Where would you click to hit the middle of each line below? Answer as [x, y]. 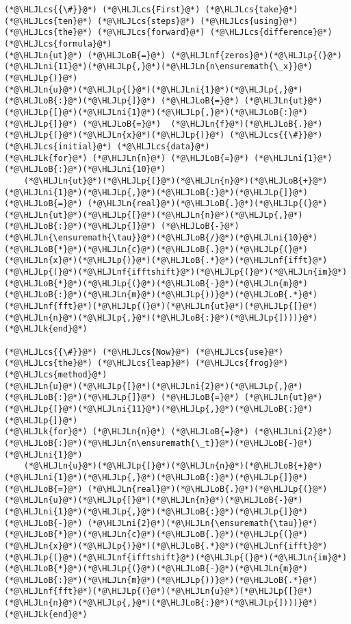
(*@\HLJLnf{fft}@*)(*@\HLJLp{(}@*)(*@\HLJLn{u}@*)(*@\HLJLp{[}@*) [159, 591]
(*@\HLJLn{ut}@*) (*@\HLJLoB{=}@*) [85, 55]
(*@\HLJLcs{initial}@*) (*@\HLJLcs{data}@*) [107, 146]
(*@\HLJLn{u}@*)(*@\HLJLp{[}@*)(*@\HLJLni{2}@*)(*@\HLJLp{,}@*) [154, 386]
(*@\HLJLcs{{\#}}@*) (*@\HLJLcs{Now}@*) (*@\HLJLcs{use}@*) [144, 352]
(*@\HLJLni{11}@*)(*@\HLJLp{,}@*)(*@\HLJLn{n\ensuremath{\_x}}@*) [159, 67]
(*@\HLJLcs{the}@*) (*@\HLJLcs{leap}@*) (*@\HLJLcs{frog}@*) [146, 363]
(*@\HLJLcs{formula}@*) [58, 43]
